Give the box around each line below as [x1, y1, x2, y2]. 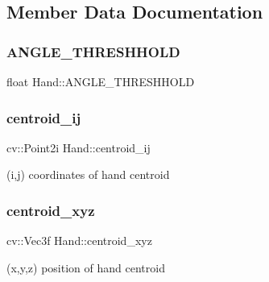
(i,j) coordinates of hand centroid [6, 166, 170, 183]
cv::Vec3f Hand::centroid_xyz [6, 232, 152, 249]
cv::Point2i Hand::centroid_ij [6, 139, 151, 156]
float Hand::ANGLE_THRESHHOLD [6, 73, 195, 89]
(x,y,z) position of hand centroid [6, 259, 165, 276]
